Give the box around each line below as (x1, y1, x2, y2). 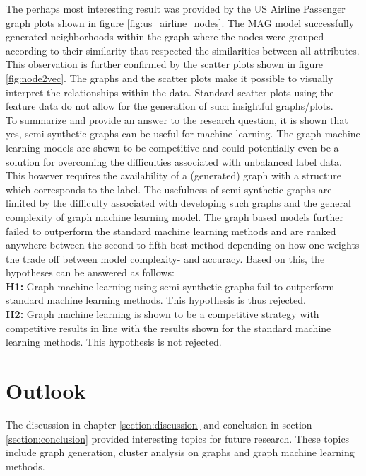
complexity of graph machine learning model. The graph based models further (6, 209, 343, 224)
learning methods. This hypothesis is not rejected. (6, 334, 222, 349)
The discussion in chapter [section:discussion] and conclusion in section (6, 416, 312, 431)
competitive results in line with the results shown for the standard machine (6, 320, 331, 335)
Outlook (6, 376, 86, 405)
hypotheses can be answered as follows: (6, 265, 175, 280)
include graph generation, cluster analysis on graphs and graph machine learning (6, 445, 355, 460)
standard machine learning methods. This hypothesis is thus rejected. (6, 293, 306, 307)
